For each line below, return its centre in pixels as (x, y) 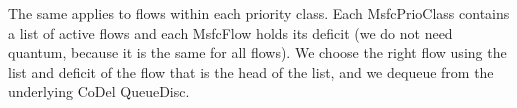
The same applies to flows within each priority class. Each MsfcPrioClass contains (259, 13)
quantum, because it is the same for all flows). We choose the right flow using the (257, 52)
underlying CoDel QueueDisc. (99, 91)
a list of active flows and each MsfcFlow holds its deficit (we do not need (230, 32)
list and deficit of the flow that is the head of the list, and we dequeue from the (251, 71)
